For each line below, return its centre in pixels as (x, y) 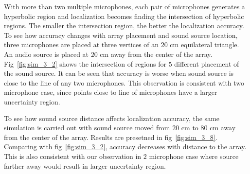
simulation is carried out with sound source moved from (87, 128)
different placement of (207, 63)
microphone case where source (194, 156)
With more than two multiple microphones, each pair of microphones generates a (125, 6)
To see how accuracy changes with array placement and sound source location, (121, 35)
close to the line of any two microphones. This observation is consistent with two (124, 82)
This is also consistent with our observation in (73, 156)
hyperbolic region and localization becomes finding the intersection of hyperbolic (124, 16)
